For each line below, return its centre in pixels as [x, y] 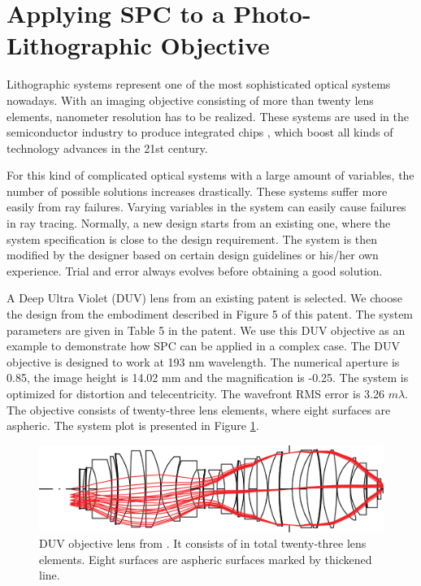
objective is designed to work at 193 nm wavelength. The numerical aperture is [203, 361]
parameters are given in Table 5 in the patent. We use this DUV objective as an [206, 330]
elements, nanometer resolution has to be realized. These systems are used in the [208, 116]
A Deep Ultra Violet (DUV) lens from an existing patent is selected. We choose [204, 298]
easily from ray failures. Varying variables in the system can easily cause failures [206, 207]
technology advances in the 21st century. [107, 148]
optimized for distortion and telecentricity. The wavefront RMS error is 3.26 [195, 393]
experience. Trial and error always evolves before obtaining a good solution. [195, 270]
